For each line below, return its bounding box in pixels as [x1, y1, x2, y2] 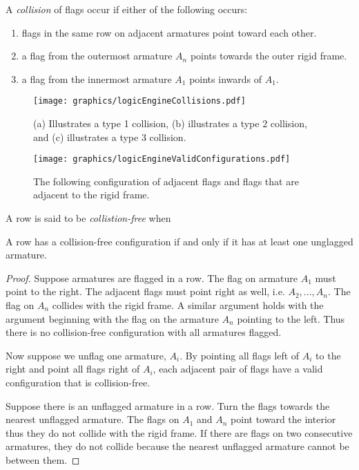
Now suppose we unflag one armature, [6, 348, 166, 362]
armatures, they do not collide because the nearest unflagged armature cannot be [6, 439, 349, 453]
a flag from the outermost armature [21, 48, 173, 63]
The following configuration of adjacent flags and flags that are [33, 173, 299, 188]
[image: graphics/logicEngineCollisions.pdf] [33, 96, 246, 106]
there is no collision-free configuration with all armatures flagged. [6, 325, 282, 339]
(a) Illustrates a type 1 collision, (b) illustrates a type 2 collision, [33, 116, 307, 131]
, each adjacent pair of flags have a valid [153, 361, 323, 376]
